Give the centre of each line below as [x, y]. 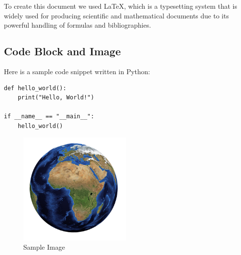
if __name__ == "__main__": [49, 117]
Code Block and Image [62, 51]
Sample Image [44, 247]
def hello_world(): [35, 88]
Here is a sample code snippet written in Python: [77, 71]
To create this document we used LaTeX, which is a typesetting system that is [120, 6]
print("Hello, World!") [56, 98]
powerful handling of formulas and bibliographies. [78, 25]
